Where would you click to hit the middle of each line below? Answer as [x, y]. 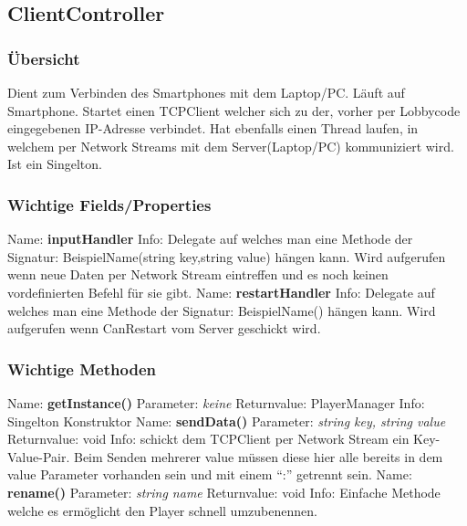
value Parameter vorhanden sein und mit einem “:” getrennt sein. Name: [210, 474]
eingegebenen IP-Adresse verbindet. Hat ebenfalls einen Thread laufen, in [213, 128]
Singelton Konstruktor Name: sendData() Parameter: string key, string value [227, 421]
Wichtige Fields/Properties [109, 204]
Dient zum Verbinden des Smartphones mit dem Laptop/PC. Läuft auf [206, 92]
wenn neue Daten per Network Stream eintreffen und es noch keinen [198, 274]
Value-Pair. [39, 456]
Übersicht [44, 58]
